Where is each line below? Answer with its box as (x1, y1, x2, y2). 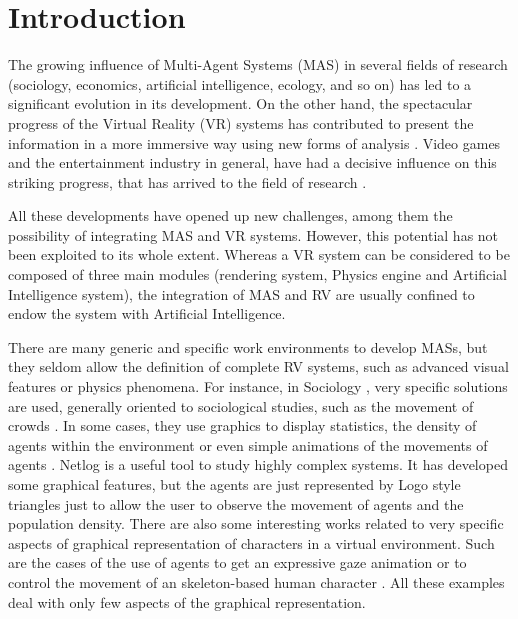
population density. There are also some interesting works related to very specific (8, 513, 504, 534)
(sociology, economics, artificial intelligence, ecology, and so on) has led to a (8, 73, 472, 94)
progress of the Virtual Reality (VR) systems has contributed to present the (8, 112, 474, 133)
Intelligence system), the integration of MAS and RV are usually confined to (8, 283, 475, 304)
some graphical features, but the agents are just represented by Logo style (8, 474, 461, 494)
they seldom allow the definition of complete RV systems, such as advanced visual (8, 356, 509, 377)
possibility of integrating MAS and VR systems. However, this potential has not (8, 224, 499, 245)
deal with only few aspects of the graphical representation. (8, 591, 366, 612)
